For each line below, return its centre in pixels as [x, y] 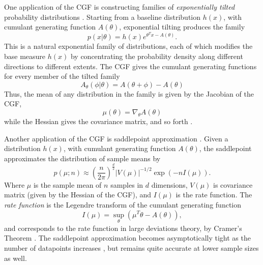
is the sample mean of [67, 184]
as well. [16, 258]
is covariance [233, 184]
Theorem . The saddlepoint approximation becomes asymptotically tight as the [127, 238]
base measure [25, 56]
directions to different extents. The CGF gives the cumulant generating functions [130, 66]
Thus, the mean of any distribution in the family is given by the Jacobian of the [129, 93]
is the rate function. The [214, 195]
